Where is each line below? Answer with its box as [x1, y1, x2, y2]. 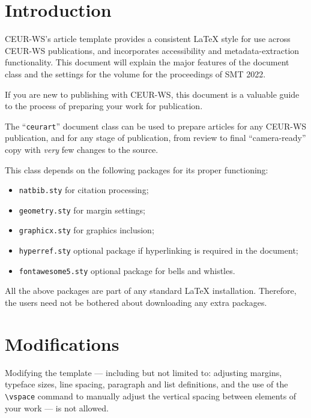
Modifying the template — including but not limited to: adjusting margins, [5, 366, 282, 378]
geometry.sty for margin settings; [19, 203, 145, 216]
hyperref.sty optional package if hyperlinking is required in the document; [19, 244, 298, 257]
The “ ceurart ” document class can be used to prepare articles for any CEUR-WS [5, 119, 307, 132]
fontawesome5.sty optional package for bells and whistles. [19, 264, 235, 276]
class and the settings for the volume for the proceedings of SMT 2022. [5, 67, 266, 80]
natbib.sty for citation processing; [19, 184, 149, 196]
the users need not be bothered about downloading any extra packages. [5, 296, 267, 308]
